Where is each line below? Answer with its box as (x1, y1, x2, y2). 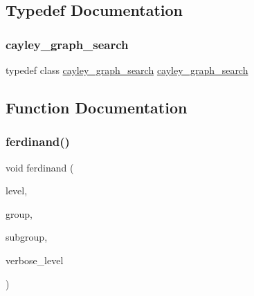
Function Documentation (6, 96, 188, 118)
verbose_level (6, 252, 64, 267)
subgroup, (6, 230, 48, 244)
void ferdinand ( (6, 160, 74, 174)
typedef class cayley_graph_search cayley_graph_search (6, 63, 248, 77)
